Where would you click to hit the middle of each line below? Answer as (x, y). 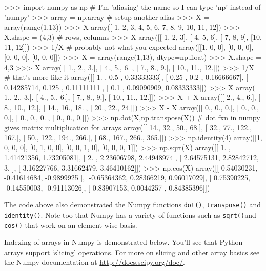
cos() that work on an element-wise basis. (71, 225)
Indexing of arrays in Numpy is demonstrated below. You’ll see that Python (124, 242)
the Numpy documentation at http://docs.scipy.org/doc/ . (95, 262)
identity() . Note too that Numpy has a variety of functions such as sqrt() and (130, 214)
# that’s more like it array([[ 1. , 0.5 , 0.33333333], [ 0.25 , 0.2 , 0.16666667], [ (126, 77)
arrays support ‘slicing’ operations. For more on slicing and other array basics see (132, 252)
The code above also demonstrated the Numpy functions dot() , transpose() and (132, 205)
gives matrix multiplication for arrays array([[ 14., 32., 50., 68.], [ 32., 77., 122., (128, 127)
